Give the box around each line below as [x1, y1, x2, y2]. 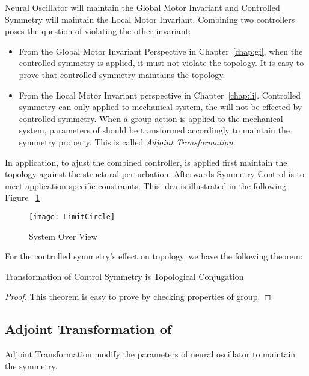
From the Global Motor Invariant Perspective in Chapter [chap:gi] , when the [19, 44, 303, 57]
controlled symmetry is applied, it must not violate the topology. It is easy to [19, 56, 304, 69]
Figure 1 [5, 191, 40, 204]
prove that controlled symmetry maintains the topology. [19, 68, 225, 80]
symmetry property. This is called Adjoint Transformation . [19, 135, 236, 148]
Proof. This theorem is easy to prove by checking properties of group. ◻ [5, 290, 271, 303]
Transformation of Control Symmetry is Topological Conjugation [5, 270, 244, 282]
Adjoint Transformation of [5, 320, 172, 338]
